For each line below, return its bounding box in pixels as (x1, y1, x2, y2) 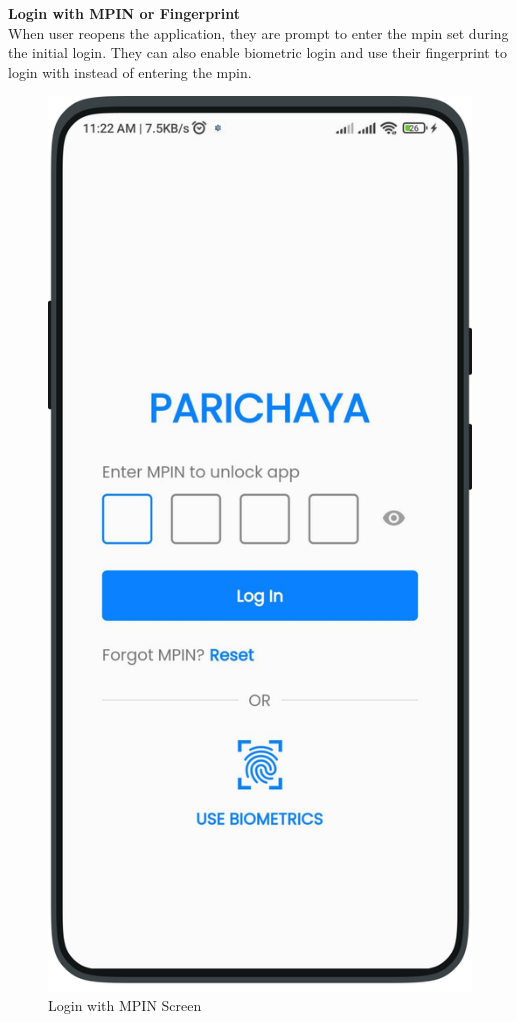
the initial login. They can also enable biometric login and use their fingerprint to (8, 42, 507, 63)
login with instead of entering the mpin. (8, 61, 252, 82)
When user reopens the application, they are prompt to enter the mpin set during (8, 22, 509, 43)
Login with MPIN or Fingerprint (8, 3, 241, 23)
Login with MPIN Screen (48, 995, 202, 1016)
